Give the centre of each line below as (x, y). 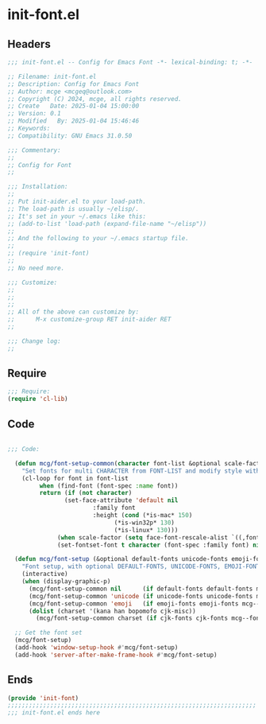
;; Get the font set (48, 633)
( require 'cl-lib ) (38, 399)
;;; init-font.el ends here (54, 713)
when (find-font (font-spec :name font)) (109, 486)
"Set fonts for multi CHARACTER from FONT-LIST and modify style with (141, 471)
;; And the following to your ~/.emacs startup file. (98, 239)
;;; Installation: (38, 187)
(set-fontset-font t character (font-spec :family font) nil (160, 545)
